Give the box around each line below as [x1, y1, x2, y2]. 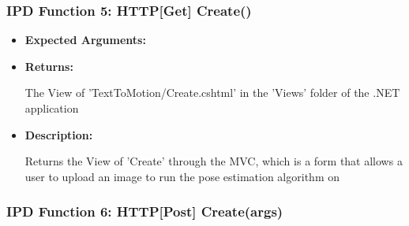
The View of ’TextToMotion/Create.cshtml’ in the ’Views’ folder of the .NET [24, 84, 400, 101]
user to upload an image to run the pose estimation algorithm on [24, 168, 340, 184]
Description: [24, 126, 93, 143]
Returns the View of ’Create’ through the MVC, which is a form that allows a [24, 153, 403, 169]
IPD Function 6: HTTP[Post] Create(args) [6, 202, 283, 221]
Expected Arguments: [24, 31, 146, 48]
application [24, 100, 79, 116]
